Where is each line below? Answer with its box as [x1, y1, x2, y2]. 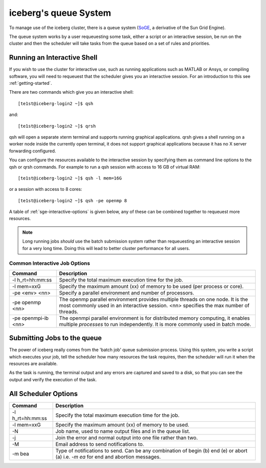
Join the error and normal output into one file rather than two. [55, 434, 198, 441]
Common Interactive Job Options [9, 260, 91, 267]
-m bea [12, 450, 29, 457]
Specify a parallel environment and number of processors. [59, 289, 195, 296]
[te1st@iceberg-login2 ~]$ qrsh [18, 123, 96, 129]
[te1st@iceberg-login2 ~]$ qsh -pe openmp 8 [18, 198, 128, 203]
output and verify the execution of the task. [9, 376, 97, 382]
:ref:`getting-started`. [9, 80, 52, 86]
